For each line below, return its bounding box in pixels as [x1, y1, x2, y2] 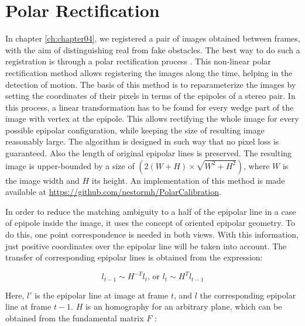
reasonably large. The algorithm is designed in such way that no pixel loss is [5, 135, 279, 147]
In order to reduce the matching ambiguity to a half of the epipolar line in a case [5, 205, 296, 217]
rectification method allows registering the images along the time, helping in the [5, 66, 293, 78]
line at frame [5, 300, 52, 313]
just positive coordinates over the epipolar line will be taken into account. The [5, 239, 287, 252]
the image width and [5, 174, 80, 186]
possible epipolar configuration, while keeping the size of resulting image [5, 123, 265, 136]
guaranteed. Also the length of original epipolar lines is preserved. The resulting [5, 147, 292, 159]
